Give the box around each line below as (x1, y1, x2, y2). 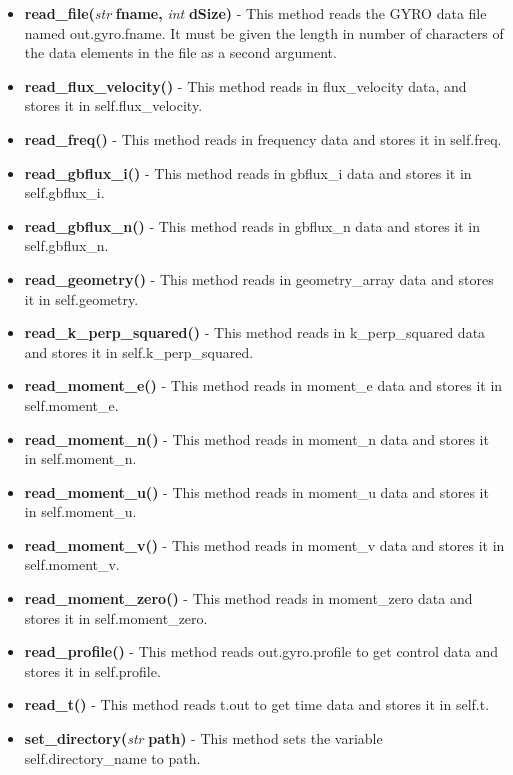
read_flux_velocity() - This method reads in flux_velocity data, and (24, 75, 467, 96)
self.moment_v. (24, 554, 120, 575)
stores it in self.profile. (24, 660, 161, 681)
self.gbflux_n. (24, 235, 109, 256)
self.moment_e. (24, 394, 119, 415)
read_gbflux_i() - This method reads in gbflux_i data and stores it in (24, 162, 472, 183)
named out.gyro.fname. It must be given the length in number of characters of (24, 22, 504, 43)
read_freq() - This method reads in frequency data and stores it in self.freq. (24, 128, 502, 149)
